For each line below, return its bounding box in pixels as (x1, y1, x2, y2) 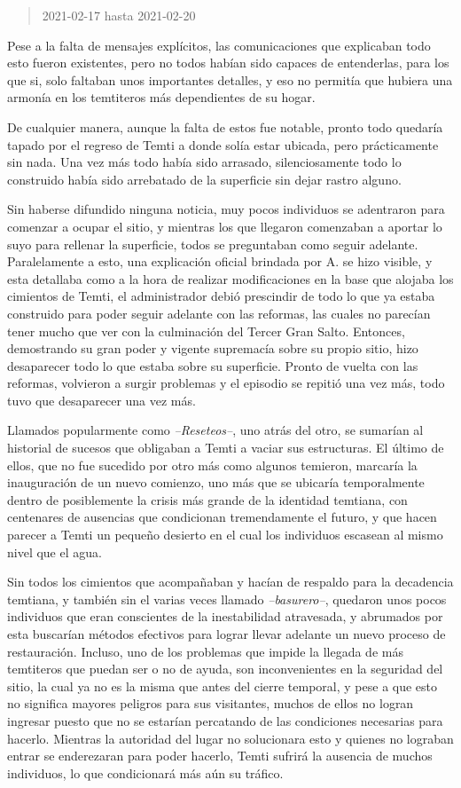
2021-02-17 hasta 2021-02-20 (42, 6, 196, 24)
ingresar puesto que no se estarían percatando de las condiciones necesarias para (7, 711, 443, 729)
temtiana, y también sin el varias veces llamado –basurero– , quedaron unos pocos (7, 589, 447, 608)
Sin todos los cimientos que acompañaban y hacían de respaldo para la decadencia (7, 572, 454, 591)
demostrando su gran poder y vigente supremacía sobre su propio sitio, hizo (7, 339, 418, 358)
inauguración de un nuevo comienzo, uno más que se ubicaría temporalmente (7, 473, 425, 492)
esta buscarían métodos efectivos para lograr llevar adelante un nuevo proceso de (7, 625, 446, 642)
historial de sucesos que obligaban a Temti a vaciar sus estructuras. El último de (7, 438, 444, 457)
